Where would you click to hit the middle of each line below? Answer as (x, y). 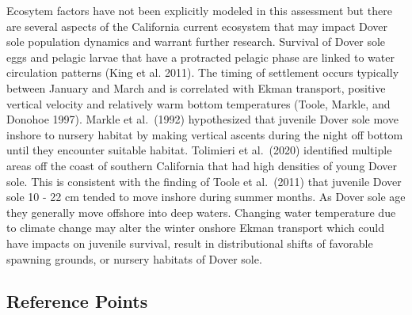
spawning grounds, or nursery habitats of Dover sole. (134, 258)
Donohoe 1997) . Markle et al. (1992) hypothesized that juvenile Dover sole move (202, 119)
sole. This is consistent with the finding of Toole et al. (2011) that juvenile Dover (204, 181)
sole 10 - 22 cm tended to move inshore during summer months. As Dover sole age (206, 197)
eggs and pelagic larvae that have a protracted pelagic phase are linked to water (200, 57)
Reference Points (77, 301)
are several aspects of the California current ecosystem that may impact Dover (197, 26)
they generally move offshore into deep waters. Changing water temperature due (201, 212)
